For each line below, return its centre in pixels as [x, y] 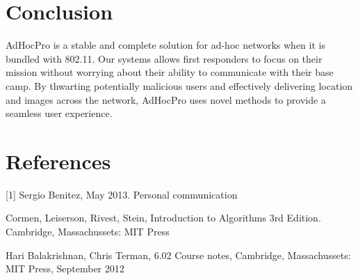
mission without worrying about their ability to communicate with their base [170, 72]
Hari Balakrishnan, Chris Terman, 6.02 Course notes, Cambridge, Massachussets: [178, 255]
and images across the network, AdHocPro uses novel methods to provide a [166, 99]
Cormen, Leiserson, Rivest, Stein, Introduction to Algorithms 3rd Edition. [163, 218]
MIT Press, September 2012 [65, 269]
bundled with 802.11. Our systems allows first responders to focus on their [164, 58]
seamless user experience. [59, 113]
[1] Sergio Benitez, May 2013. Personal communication [122, 194]
